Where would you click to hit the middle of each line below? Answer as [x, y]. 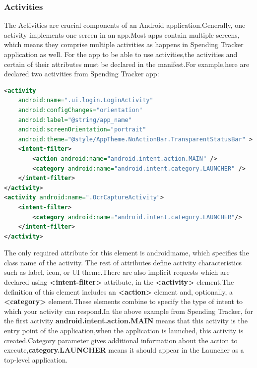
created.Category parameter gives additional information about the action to [121, 340]
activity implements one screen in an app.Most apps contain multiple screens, [122, 34]
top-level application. [36, 359]
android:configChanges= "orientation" [80, 110]
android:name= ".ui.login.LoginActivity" [86, 100]
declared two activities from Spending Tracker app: [82, 74]
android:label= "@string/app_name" [75, 120]
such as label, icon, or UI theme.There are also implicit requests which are [117, 272]
